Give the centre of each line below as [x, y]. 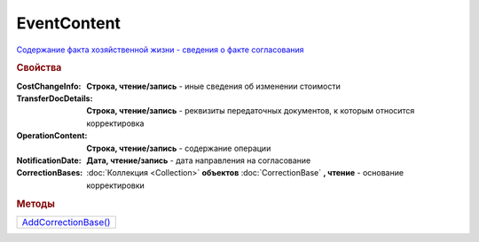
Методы [35, 204]
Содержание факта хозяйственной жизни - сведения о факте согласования [161, 50]
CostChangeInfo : [49, 86]
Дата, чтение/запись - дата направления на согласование [199, 160]
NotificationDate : [49, 160]
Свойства [39, 68]
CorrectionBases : [50, 173]
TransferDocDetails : [55, 98]
